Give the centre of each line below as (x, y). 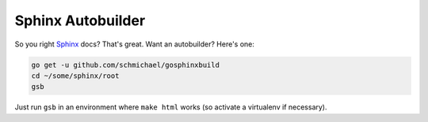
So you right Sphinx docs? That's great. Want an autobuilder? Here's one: (135, 44)
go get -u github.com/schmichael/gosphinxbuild (125, 65)
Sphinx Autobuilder (80, 20)
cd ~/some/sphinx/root (75, 76)
